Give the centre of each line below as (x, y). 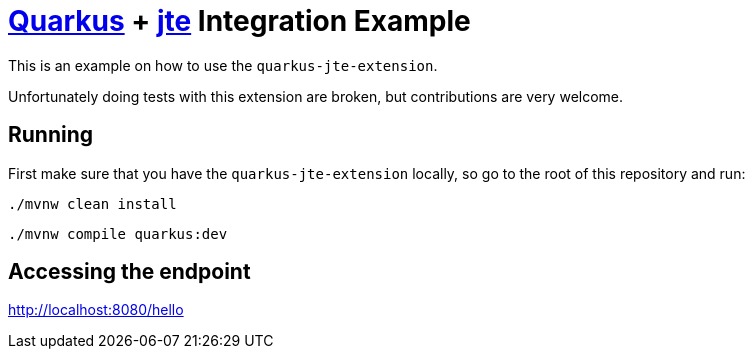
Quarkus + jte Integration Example (239, 21)
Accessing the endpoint (129, 272)
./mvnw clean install (92, 203)
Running (51, 135)
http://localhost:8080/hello (96, 310)
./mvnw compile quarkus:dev (118, 233)
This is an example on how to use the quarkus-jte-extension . (223, 65)
